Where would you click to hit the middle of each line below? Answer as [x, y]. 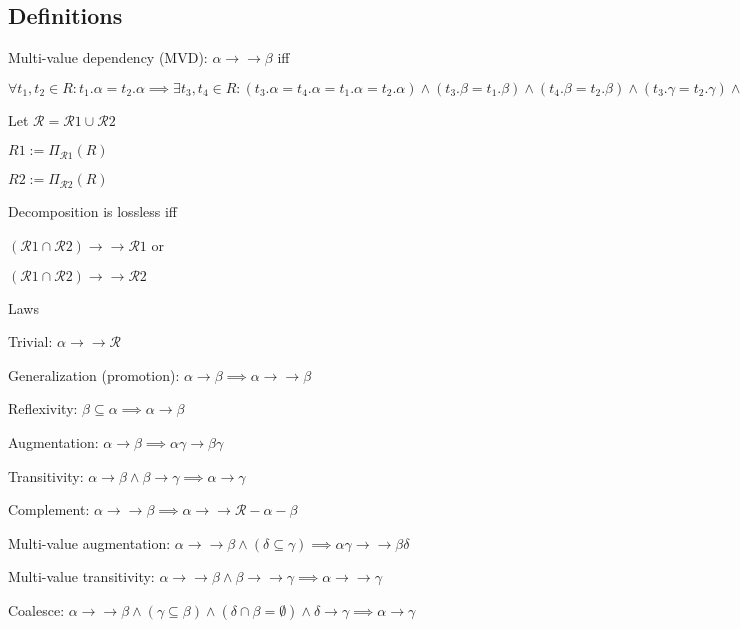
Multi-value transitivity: [81, 576]
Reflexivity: [43, 408]
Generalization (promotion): [94, 374]
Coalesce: [36, 609]
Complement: [49, 509]
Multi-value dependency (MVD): [108, 57]
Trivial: [30, 341]
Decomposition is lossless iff [93, 211]
